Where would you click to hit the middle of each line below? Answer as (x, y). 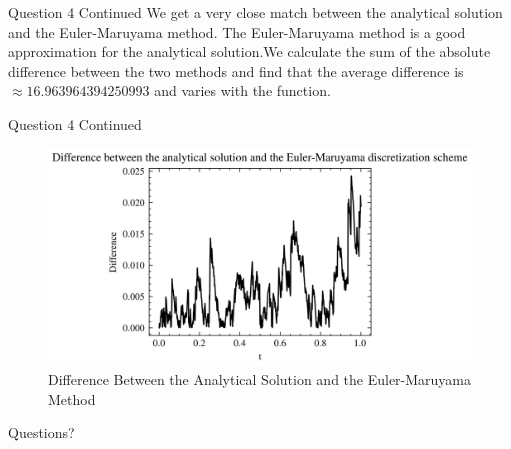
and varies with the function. (242, 90)
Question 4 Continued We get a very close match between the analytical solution (255, 12)
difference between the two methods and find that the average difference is (236, 70)
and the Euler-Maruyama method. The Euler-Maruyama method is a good (237, 31)
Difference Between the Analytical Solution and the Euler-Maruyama (260, 379)
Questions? (41, 432)
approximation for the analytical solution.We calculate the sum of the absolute (249, 51)
